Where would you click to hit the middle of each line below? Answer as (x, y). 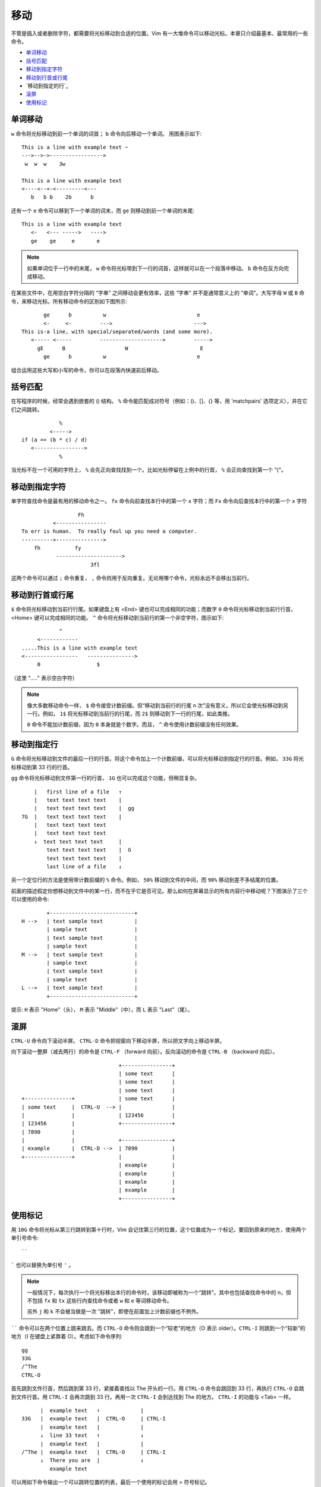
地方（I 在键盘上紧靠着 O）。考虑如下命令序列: (67, 1337)
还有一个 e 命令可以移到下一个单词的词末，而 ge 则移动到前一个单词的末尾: (103, 211)
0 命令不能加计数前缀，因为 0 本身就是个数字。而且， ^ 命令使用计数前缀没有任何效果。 (134, 724)
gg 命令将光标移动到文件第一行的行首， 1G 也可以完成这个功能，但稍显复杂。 (106, 778)
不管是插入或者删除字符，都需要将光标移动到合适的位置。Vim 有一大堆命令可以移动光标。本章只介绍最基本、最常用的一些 (160, 33)
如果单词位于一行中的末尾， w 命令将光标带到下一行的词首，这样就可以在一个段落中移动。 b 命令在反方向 (155, 268)
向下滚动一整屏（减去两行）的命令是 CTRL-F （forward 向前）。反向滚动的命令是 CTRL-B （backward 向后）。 (144, 1052)
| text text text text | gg (84, 808)
